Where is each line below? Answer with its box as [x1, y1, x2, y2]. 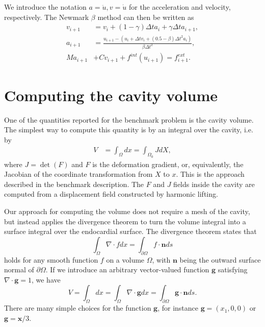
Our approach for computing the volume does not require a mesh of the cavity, [4, 205, 250, 216]
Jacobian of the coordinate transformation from [4, 169, 153, 179]
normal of [4, 264, 34, 275]
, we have [31, 274, 61, 285]
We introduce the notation [4, 2, 87, 12]
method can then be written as [97, 11, 194, 22]
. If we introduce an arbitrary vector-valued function [45, 264, 209, 275]
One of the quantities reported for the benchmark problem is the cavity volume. [4, 114, 254, 125]
